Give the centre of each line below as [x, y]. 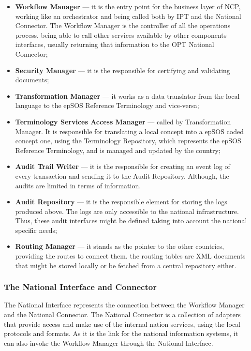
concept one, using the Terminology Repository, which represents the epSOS [128, 141]
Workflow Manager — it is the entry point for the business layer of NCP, [128, 6]
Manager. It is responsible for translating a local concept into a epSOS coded [130, 131]
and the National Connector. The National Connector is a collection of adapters [122, 314]
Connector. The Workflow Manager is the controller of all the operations [123, 25]
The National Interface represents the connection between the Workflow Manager [124, 305]
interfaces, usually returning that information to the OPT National [115, 44]
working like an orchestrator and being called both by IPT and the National [128, 16]
